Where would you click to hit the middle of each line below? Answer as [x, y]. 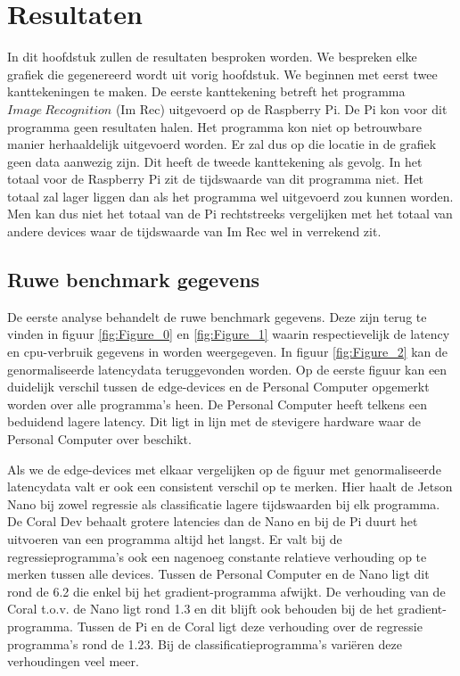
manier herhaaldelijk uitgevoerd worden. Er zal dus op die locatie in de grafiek [222, 144]
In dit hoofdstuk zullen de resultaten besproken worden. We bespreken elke [212, 57]
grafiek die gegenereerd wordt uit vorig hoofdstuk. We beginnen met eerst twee [222, 74]
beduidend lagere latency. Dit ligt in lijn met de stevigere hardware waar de [214, 421]
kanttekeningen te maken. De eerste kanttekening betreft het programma [206, 91]
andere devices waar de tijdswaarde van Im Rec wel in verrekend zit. [194, 231]
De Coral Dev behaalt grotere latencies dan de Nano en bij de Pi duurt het [213, 521]
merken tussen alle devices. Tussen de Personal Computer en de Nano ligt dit [218, 574]
